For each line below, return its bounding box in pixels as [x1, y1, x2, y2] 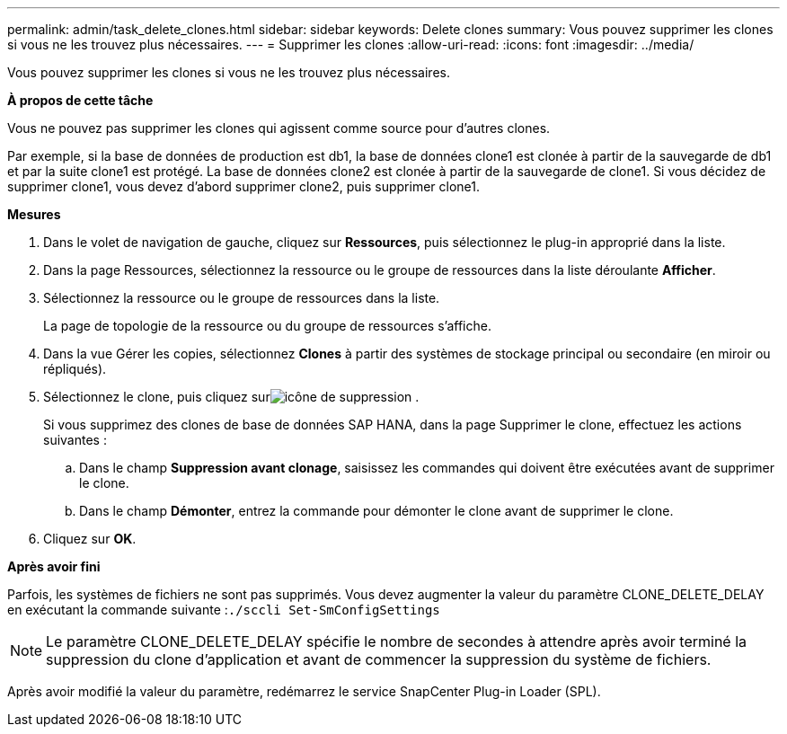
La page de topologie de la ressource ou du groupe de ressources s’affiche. [43, 318, 491, 333]
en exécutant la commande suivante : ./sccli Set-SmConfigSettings [7, 602, 440, 617]
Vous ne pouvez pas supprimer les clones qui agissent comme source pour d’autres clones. [7, 120, 551, 136]
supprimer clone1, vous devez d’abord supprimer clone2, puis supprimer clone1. [7, 179, 480, 194]
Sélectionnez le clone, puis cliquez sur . [43, 389, 420, 404]
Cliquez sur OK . [43, 531, 137, 546]
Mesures [7, 207, 61, 222]
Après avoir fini [7, 559, 101, 574]
